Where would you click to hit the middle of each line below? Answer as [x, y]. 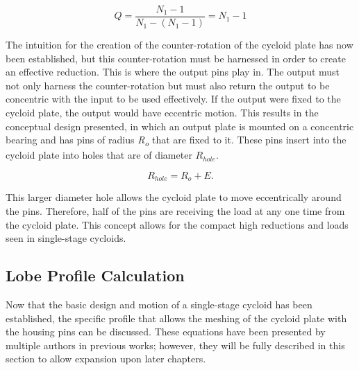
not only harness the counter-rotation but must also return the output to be [168, 85]
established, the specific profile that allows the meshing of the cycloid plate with [176, 318]
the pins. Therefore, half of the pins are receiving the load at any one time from [175, 210]
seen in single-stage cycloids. [66, 238]
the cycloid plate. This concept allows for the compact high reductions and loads [177, 224]
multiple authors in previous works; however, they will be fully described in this [175, 345]
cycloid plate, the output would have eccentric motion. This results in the [162, 113]
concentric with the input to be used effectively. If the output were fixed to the [173, 99]
